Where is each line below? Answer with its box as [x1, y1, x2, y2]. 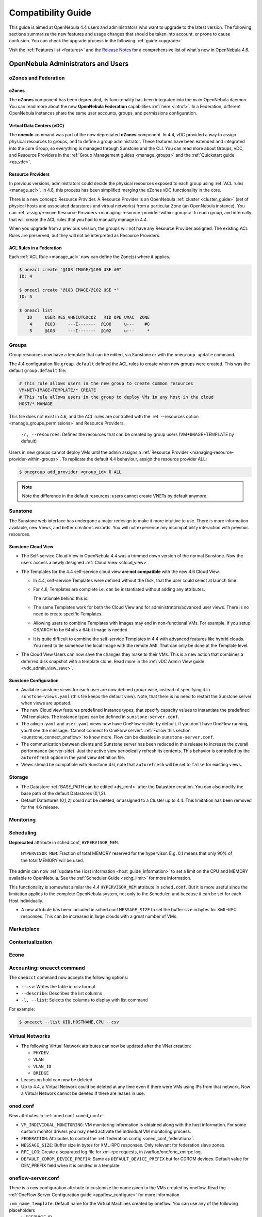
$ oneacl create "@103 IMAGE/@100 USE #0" [19, 267, 122, 272]
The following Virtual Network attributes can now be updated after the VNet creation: [21, 1043, 191, 1049]
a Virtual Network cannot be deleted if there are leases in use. [21, 1090, 145, 1096]
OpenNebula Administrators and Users [9, 59, 129, 68]
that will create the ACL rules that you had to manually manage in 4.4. [9, 217, 148, 222]
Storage [9, 774, 29, 780]
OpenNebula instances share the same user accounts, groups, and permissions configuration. [9, 110, 197, 116]
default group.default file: [9, 368, 66, 373]
